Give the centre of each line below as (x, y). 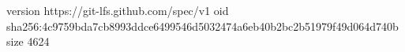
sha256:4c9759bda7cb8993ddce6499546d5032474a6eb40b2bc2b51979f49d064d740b (202, 26)
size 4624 (28, 41)
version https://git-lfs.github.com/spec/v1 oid (118, 10)
